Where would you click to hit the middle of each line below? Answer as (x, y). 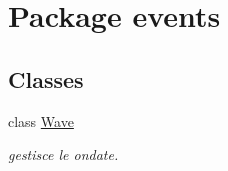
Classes (46, 78)
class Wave (41, 120)
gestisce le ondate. (63, 154)
